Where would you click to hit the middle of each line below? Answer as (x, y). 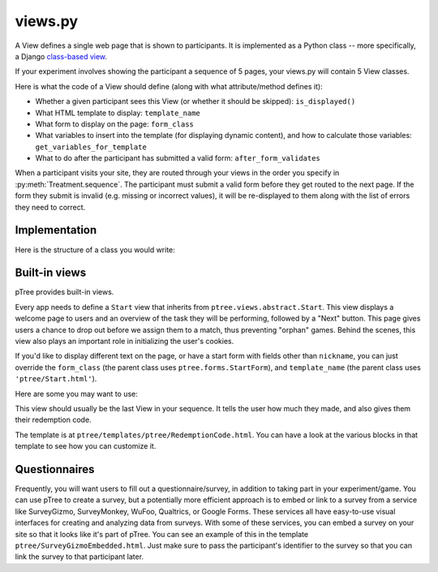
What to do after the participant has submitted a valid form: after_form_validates (178, 158)
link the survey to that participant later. (79, 557)
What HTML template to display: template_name (118, 113)
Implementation (56, 230)
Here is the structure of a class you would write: (95, 249)
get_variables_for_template (91, 147)
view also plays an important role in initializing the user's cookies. (125, 341)
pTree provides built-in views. (64, 292)
